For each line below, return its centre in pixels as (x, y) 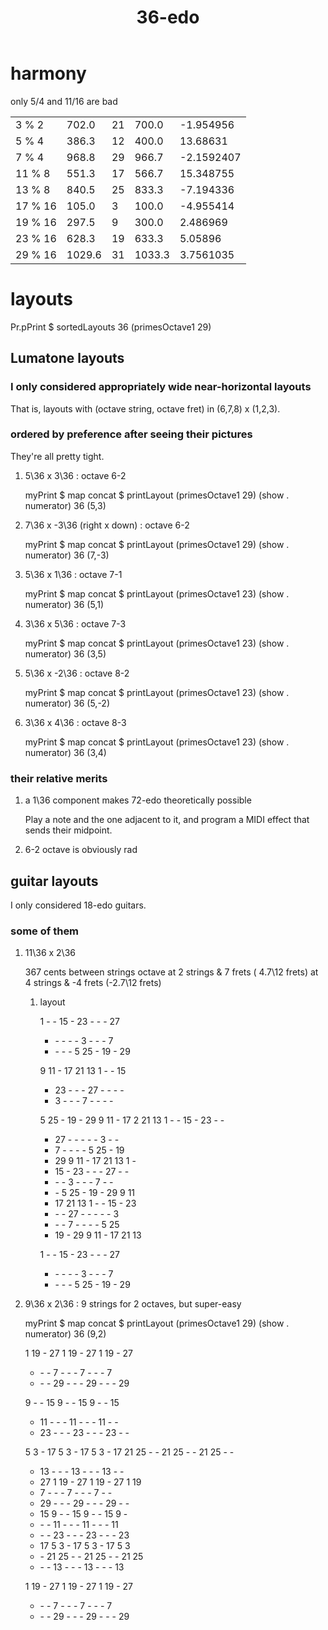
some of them (45, 931)
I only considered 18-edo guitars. (78, 905)
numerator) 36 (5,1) (64, 604)
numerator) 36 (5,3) (65, 505)
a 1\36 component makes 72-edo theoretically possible (138, 800)
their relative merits (59, 778)
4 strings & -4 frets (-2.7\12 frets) (93, 983)
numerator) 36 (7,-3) (67, 555)
